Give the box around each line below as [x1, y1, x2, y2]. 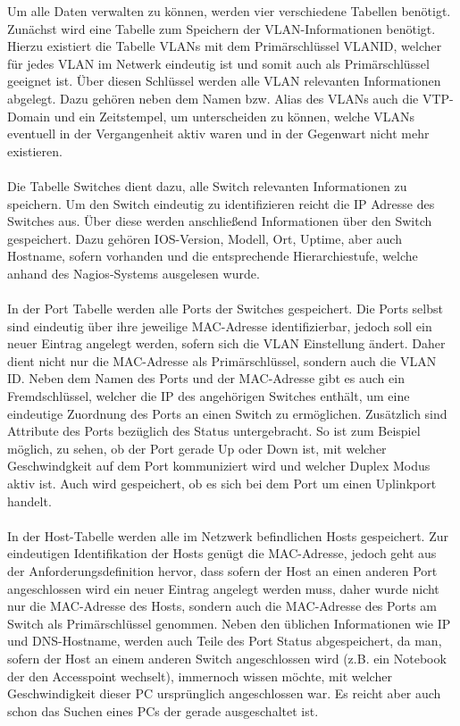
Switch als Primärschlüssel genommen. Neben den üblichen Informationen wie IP [7, 613, 451, 632]
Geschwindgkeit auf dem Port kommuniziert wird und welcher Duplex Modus [7, 456, 431, 475]
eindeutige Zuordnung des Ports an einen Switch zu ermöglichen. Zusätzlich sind [7, 404, 447, 422]
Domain [7, 106, 51, 125]
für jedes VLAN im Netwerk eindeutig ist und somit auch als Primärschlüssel [7, 54, 430, 72]
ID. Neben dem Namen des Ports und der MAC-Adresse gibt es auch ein [7, 369, 405, 388]
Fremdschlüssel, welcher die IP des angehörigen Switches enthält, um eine [7, 387, 410, 405]
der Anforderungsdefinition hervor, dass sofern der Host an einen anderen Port [7, 562, 438, 580]
